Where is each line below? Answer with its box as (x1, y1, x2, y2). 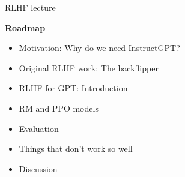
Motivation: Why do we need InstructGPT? (19, 41, 180, 54)
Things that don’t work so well (19, 142, 133, 155)
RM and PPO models (19, 101, 99, 114)
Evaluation (19, 122, 59, 134)
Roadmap (5, 21, 46, 34)
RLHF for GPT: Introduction (19, 82, 128, 94)
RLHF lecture (5, 1, 56, 13)
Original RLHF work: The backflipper (19, 61, 159, 74)
